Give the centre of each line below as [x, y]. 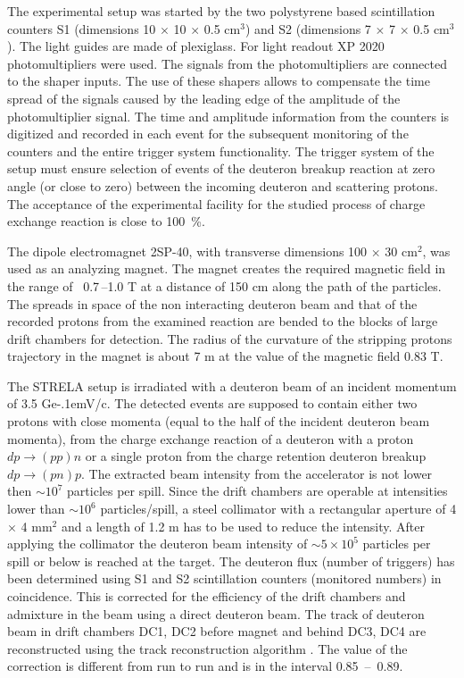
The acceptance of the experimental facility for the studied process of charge [216, 203]
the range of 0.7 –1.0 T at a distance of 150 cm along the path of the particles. [224, 285]
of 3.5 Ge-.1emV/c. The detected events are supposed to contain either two [212, 403]
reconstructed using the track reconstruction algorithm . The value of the [207, 648]
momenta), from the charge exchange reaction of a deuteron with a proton [211, 438]
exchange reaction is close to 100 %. [106, 221]
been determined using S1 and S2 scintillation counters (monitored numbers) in [224, 578]
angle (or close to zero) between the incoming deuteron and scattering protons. [223, 185]
